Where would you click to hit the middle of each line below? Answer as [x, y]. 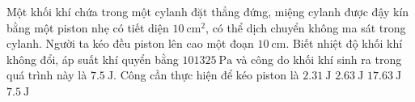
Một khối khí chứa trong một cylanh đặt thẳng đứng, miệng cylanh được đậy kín [208, 11]
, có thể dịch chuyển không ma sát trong [306, 27]
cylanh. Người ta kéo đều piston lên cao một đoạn [130, 43]
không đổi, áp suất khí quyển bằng [93, 59]
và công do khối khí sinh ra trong [319, 59]
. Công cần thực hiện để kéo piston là [206, 75]
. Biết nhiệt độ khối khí [344, 43]
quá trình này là [47, 75]
